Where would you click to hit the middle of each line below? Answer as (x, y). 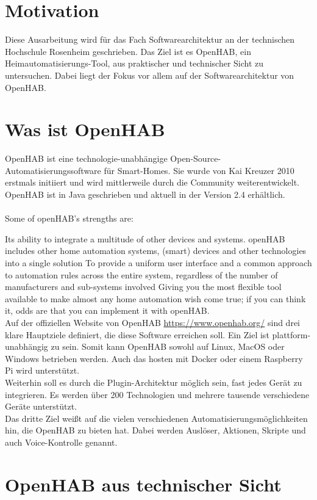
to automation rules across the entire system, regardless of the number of (141, 274)
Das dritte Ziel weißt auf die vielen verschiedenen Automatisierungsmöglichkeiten (156, 418)
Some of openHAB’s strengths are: (69, 218)
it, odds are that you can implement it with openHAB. (107, 310)
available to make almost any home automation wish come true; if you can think (155, 298)
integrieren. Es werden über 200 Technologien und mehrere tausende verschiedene (157, 394)
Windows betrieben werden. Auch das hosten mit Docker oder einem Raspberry (154, 358)
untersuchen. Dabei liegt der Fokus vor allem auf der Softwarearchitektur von (150, 75)
